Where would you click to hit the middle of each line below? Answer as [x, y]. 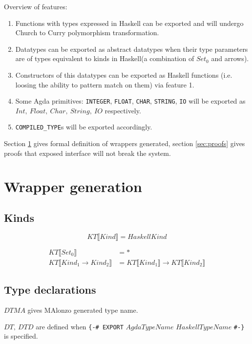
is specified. [21, 336]
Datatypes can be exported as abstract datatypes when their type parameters [132, 49]
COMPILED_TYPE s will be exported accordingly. [84, 127]
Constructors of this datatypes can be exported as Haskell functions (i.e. [124, 75]
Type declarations [50, 290]
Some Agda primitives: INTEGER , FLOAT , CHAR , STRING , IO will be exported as [130, 101]
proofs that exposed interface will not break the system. [87, 153]
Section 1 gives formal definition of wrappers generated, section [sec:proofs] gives [125, 143]
